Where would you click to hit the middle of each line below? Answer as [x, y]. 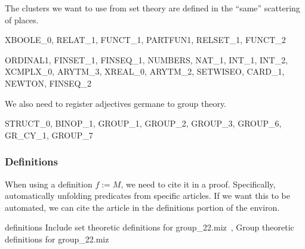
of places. [22, 19]
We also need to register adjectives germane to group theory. [116, 103]
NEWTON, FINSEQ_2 [48, 83]
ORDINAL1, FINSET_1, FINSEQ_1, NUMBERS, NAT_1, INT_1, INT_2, [147, 59]
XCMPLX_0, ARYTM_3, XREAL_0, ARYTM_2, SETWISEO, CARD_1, [145, 71]
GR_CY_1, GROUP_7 [49, 135]
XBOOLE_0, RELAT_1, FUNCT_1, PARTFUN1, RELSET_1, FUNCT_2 [145, 40]
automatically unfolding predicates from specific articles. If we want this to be [147, 196]
